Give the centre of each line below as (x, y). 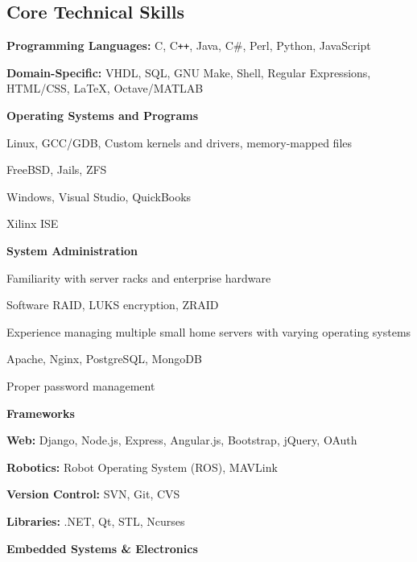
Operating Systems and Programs (103, 116)
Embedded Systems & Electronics (102, 548)
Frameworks (41, 413)
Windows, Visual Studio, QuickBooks (99, 196)
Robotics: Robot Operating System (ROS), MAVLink (142, 467)
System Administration (72, 251)
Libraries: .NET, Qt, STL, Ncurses (96, 521)
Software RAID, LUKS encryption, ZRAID (113, 305)
